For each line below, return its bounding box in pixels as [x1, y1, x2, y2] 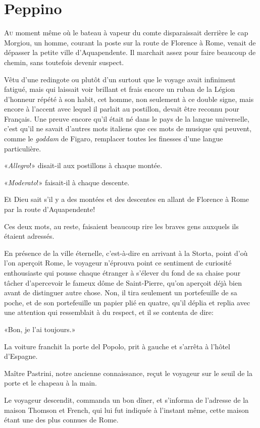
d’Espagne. [4, 351, 38, 361]
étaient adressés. [4, 231, 55, 241]
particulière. [4, 143, 41, 153]
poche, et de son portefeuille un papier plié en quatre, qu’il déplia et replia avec [4, 297, 250, 307]
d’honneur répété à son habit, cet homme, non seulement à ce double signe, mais [4, 93, 254, 104]
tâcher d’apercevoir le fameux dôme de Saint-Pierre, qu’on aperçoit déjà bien [4, 277, 242, 288]
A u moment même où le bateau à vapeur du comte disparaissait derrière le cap [4, 27, 248, 38]
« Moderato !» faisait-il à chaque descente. [4, 177, 130, 187]
